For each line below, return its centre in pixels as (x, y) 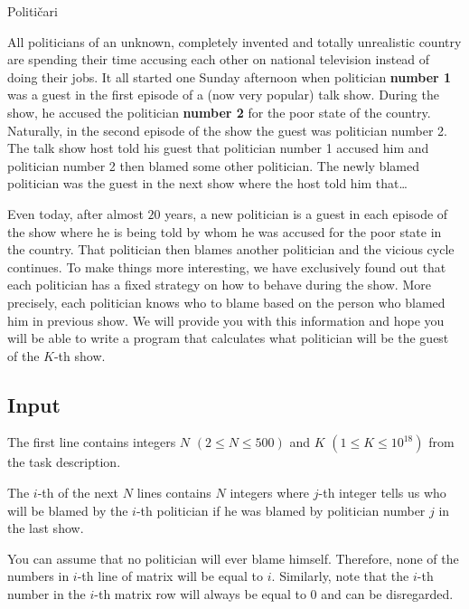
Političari (33, 11)
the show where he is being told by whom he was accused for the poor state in (225, 231)
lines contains (174, 493)
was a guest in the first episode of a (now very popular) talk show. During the (223, 95)
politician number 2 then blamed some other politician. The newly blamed (213, 165)
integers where (270, 493)
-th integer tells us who (382, 493)
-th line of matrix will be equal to (170, 576)
